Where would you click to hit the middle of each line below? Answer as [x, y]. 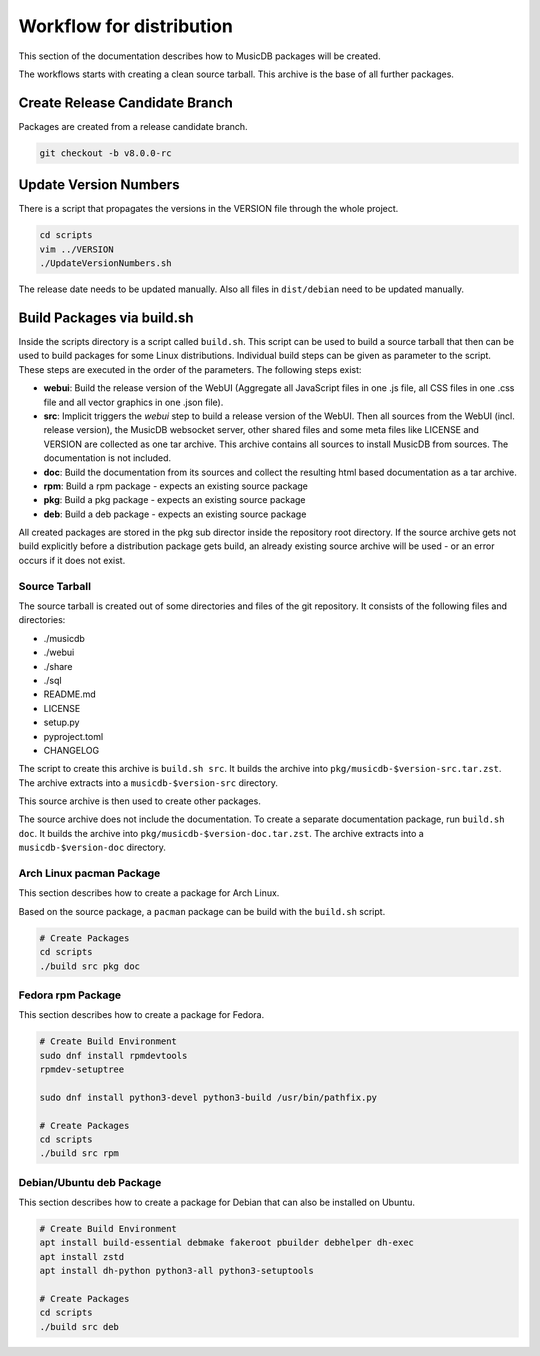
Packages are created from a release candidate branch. [133, 126]
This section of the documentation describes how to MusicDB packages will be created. [199, 56]
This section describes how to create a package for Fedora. [141, 1015]
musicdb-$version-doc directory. [92, 847]
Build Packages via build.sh [106, 317]
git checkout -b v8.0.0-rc [105, 153]
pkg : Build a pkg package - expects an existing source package [174, 500]
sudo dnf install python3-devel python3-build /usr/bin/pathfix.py [208, 1097]
